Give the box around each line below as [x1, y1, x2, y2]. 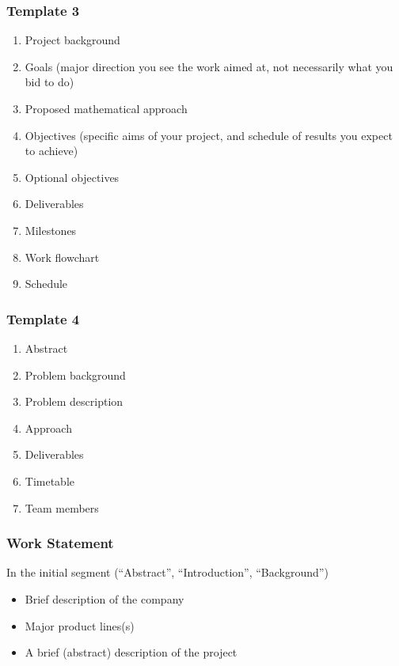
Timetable [25, 472, 75, 489]
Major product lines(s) [25, 617, 135, 634]
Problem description [25, 393, 123, 410]
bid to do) [25, 74, 74, 90]
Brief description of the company [25, 590, 184, 607]
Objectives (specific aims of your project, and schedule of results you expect [25, 127, 393, 143]
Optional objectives [25, 168, 120, 185]
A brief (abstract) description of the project [25, 644, 237, 660]
